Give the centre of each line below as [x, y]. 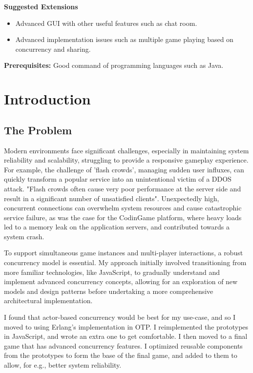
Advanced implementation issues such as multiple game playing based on [124, 39]
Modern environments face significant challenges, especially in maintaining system [126, 150]
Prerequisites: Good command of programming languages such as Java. [114, 65]
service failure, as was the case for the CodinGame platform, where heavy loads [123, 217]
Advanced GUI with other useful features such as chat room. [106, 23]
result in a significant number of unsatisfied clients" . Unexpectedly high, [112, 198]
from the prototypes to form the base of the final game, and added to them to [121, 355]
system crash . [24, 236]
